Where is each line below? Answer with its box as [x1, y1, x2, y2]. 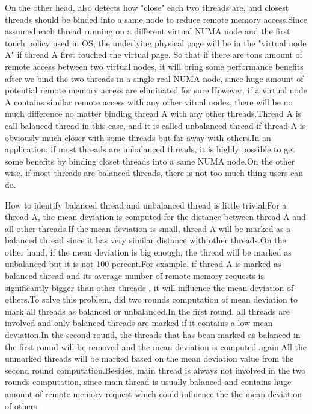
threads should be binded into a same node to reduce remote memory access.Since [5, 13, 307, 25]
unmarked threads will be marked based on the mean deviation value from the [5, 352, 294, 365]
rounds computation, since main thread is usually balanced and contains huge [5, 375, 292, 388]
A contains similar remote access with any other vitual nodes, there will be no [5, 95, 293, 108]
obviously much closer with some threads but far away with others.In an [5, 131, 271, 143]
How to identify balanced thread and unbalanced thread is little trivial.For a [5, 198, 287, 211]
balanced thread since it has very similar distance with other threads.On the [5, 234, 286, 246]
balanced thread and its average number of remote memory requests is [5, 269, 265, 282]
